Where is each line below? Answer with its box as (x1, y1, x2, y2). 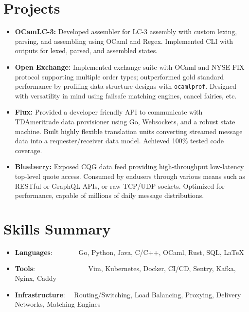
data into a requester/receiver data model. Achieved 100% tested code (15, 136, 224, 146)
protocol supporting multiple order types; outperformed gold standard (15, 71, 224, 81)
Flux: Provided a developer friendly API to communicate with (15, 107, 203, 117)
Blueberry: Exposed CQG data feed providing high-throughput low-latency (15, 161, 244, 172)
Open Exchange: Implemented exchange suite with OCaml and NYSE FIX (15, 61, 245, 72)
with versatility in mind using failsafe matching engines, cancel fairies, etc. (15, 90, 237, 100)
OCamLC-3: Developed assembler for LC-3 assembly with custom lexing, (15, 26, 237, 37)
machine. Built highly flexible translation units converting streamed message (15, 126, 243, 136)
